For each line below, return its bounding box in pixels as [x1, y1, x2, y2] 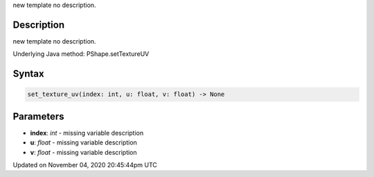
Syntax [12, 68, 44, 80]
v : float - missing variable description [30, 148, 138, 156]
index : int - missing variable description [30, 129, 144, 137]
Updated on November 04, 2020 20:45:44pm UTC [12, 160, 157, 169]
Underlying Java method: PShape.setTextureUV [12, 50, 150, 58]
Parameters [12, 111, 64, 122]
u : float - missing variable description [30, 138, 138, 147]
